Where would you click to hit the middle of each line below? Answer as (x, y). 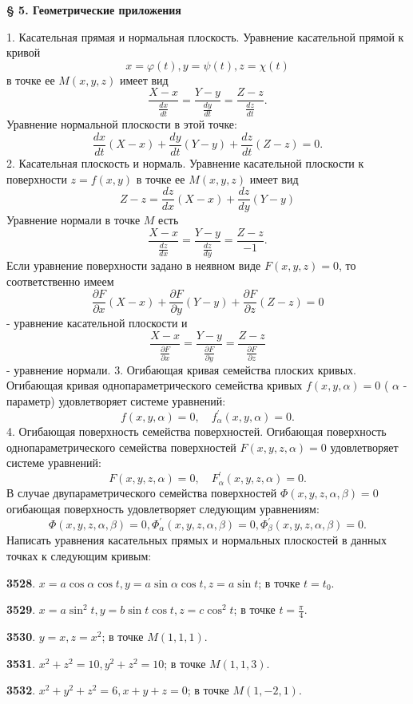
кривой (24, 52)
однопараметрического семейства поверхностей (121, 447)
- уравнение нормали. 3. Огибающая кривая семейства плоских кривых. (181, 369)
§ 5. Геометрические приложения (94, 10)
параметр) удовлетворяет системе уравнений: (116, 400)
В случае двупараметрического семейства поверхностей (142, 493)
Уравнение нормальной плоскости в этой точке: (122, 124)
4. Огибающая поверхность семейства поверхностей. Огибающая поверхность (197, 431)
